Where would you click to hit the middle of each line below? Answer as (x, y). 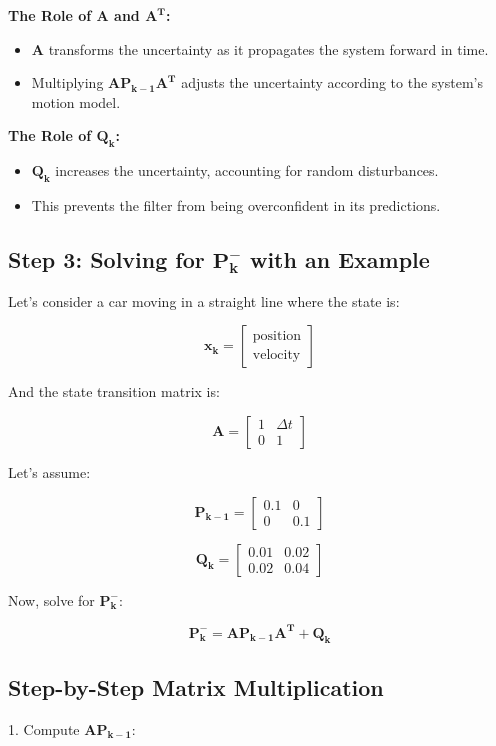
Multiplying (67, 82)
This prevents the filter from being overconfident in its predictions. (236, 204)
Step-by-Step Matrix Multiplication (196, 686)
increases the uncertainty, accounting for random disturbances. (247, 170)
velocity (276, 355)
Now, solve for (51, 599)
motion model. (76, 101)
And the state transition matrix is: (114, 391)
